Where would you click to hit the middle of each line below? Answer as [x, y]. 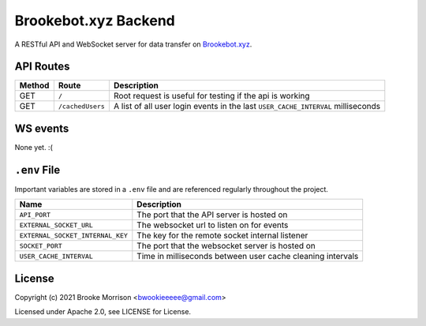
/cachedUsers [82, 106]
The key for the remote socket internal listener [222, 235]
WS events [42, 128]
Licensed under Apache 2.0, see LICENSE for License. [103, 312]
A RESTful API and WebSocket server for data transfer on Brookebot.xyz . [133, 44]
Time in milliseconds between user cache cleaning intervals [248, 257]
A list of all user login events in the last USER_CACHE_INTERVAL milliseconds [247, 107]
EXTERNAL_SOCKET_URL [56, 225]
